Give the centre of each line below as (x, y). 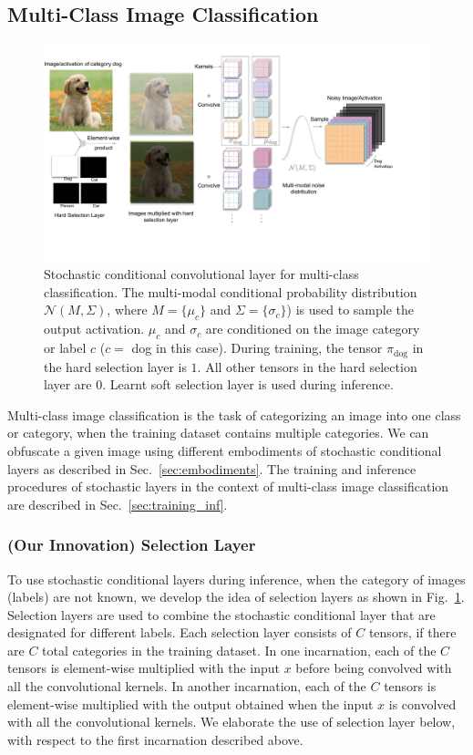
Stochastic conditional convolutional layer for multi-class (201, 274)
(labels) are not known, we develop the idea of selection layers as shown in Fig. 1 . (236, 597)
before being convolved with (374, 668)
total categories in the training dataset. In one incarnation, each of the (239, 650)
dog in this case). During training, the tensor (257, 348)
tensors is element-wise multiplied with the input (144, 668)
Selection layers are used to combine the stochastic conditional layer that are (221, 614)
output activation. (94, 329)
